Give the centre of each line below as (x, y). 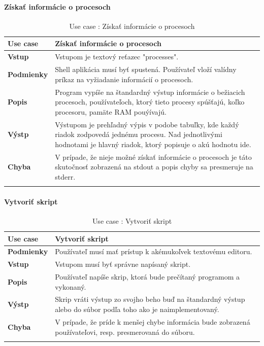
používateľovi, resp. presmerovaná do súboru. (125, 332)
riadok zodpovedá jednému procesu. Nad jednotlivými (139, 134)
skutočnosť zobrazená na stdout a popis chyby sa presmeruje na (154, 167)
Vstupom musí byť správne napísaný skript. (123, 264)
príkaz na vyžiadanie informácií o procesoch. (124, 79)
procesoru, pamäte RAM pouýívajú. (111, 111)
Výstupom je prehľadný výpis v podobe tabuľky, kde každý (147, 124)
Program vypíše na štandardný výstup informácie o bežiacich (150, 92)
